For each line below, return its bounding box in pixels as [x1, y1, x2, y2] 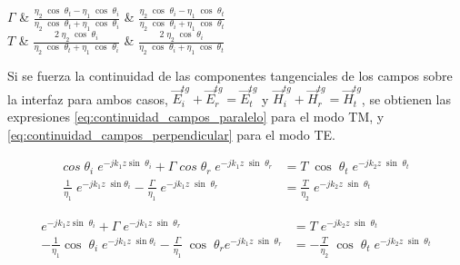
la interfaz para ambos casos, [7, 89, 168, 108]
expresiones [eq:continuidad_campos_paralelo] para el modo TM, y [7, 107, 385, 125]
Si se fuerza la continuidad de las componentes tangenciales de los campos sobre [7, 66, 453, 85]
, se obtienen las [361, 89, 451, 108]
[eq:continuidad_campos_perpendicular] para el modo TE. [7, 124, 335, 143]
